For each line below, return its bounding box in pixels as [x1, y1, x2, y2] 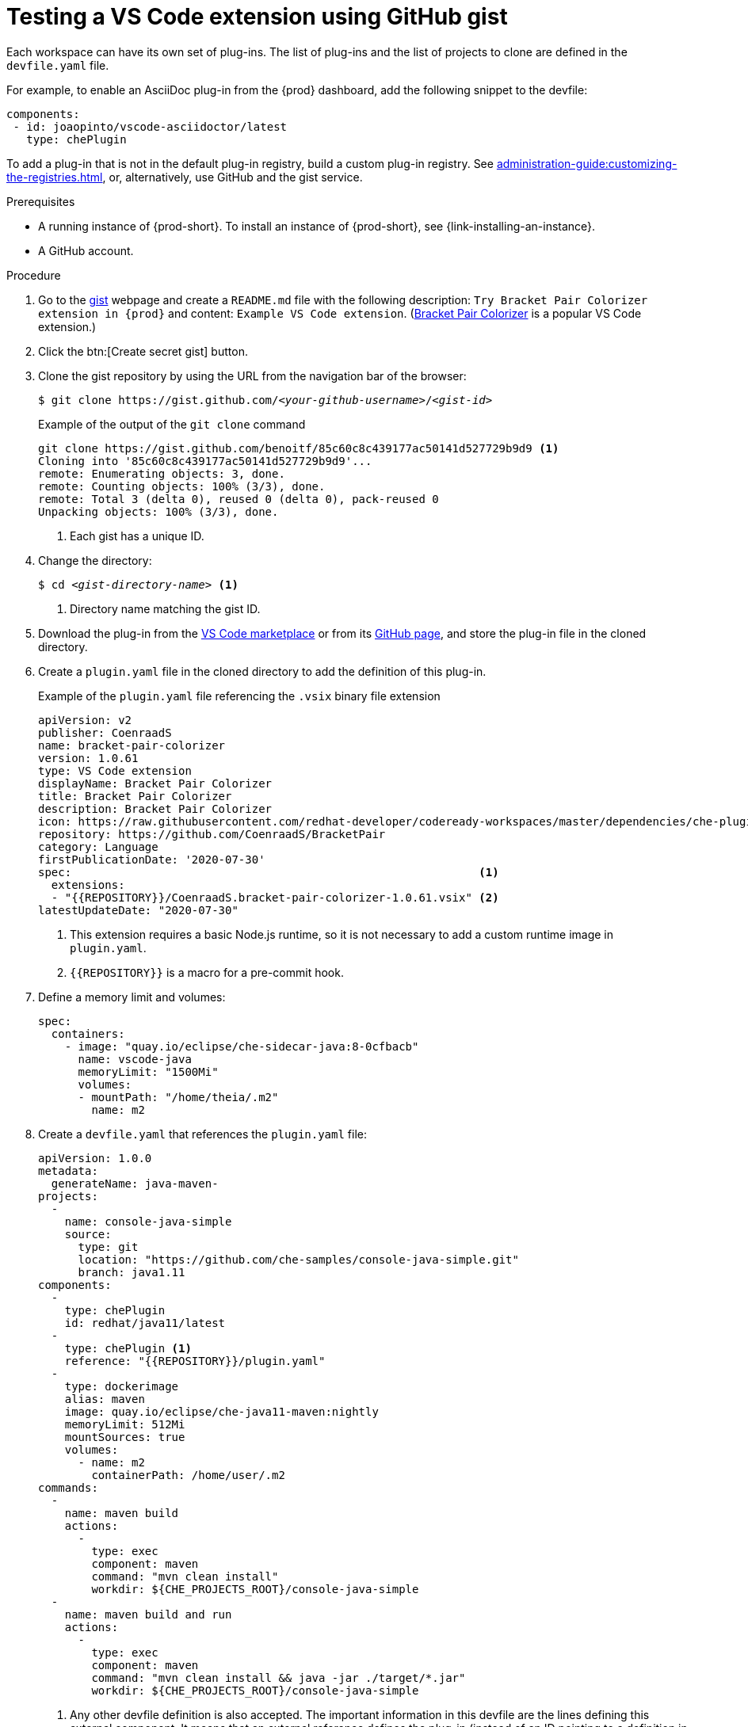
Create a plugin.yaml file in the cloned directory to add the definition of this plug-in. [38, 664, 487, 678]
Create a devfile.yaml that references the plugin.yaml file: [38, 1127, 367, 1141]
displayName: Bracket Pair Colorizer [38, 776, 273, 790]
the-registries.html [6, 170, 103, 184]
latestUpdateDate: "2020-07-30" [38, 903, 239, 917]
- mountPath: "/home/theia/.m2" [78, 1090, 279, 1104]
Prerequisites [6, 194, 75, 208]
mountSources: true [64, 1430, 185, 1443]
